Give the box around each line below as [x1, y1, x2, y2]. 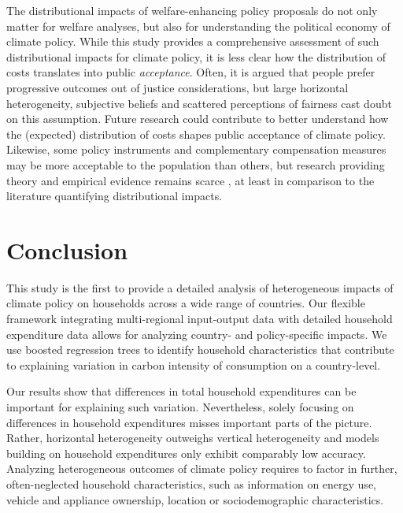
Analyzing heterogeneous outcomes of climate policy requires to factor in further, [6, 460, 397, 477]
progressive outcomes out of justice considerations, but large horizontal [6, 79, 349, 95]
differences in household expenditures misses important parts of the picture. [6, 414, 372, 430]
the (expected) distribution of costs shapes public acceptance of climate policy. [6, 125, 386, 142]
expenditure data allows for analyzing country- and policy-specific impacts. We [6, 325, 387, 342]
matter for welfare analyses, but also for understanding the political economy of [6, 17, 390, 34]
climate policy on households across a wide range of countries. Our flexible [6, 295, 365, 311]
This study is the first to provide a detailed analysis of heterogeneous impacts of [6, 279, 394, 296]
